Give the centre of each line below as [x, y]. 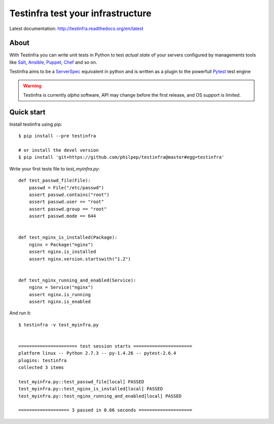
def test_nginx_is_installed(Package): [68, 237]
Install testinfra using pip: [36, 124]
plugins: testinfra [43, 360]
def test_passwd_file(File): [55, 180]
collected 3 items [41, 368]
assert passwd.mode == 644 [62, 216]
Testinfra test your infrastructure [80, 13]
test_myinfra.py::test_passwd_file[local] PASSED [81, 381]
